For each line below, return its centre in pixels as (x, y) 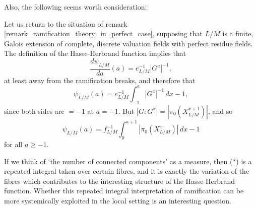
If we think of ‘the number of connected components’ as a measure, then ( (118, 161)
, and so (220, 111)
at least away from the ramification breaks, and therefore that (100, 80)
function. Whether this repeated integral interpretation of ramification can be (124, 191)
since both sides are (34, 111)
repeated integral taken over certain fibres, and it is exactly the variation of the (127, 171)
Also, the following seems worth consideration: (76, 7)
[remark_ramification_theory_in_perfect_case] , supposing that (104, 33)
